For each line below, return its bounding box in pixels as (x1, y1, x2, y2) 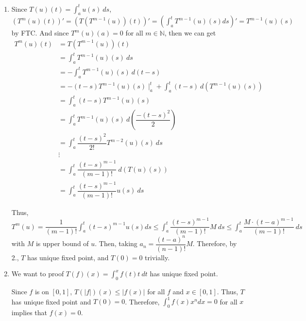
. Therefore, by (192, 238, 237, 249)
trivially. (145, 252, 170, 262)
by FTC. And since (11, 28, 69, 38)
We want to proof (11, 268, 64, 279)
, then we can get (164, 28, 216, 38)
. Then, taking (95, 238, 137, 249)
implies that (11, 307, 47, 318)
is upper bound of (35, 238, 89, 249)
